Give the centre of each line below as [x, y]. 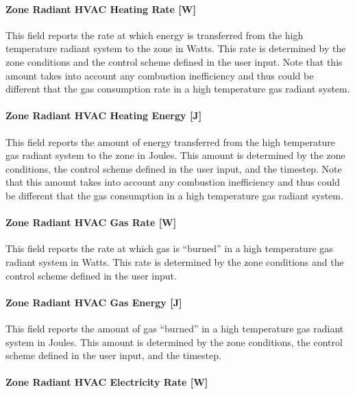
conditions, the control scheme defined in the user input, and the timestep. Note [174, 168]
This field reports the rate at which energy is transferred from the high [155, 35]
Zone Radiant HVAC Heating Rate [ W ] [101, 9]
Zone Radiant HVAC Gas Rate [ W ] [91, 222]
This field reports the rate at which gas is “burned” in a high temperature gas [169, 248]
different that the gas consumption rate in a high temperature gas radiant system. [178, 89]
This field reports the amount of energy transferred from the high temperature [170, 141]
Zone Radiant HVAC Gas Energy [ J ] [94, 302]
